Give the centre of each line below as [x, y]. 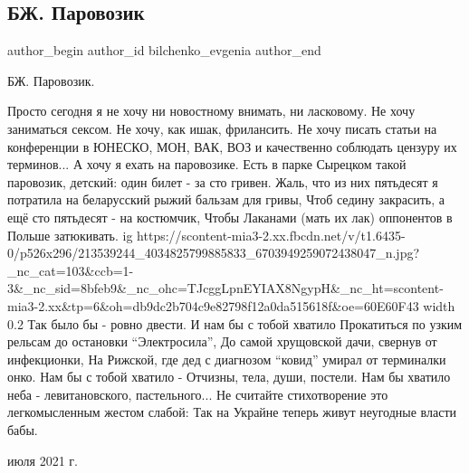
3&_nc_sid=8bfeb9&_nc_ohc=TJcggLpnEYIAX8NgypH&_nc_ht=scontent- [225, 288]
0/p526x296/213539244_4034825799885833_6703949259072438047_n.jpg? [214, 253]
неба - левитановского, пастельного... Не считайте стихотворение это [198, 394]
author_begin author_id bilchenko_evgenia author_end [164, 50]
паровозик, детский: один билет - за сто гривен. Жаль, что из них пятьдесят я [223, 181]
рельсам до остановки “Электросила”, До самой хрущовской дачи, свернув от [222, 341]
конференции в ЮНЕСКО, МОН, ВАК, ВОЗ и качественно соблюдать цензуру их [232, 146]
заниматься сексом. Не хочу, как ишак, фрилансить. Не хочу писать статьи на [222, 128]
